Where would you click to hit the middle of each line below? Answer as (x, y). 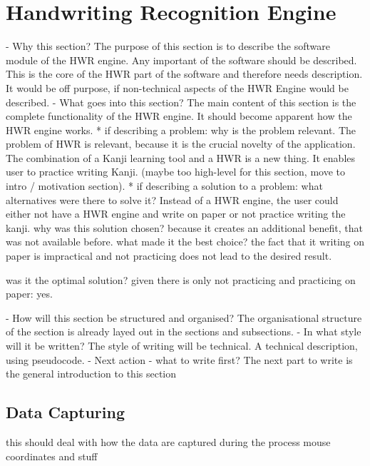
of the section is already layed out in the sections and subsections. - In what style (184, 331)
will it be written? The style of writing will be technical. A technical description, (182, 345)
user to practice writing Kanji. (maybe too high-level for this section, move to (175, 172)
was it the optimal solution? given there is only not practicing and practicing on (181, 279)
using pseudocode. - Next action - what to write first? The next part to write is (179, 359)
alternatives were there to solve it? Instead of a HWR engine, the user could (172, 199)
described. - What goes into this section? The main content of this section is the (181, 102)
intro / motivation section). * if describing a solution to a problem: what (164, 186)
